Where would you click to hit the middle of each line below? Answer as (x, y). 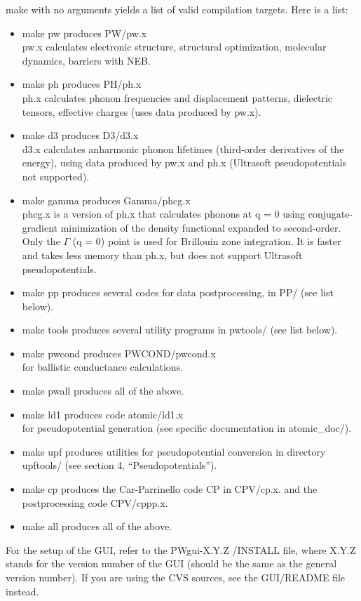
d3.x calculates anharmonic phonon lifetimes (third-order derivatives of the (183, 148)
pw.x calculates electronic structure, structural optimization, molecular (174, 47)
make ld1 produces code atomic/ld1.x (102, 414)
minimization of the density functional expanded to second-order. (201, 227)
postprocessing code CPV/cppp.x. (95, 502)
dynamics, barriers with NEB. (86, 60)
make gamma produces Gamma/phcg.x (106, 200)
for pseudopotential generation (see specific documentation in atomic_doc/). (187, 428)
